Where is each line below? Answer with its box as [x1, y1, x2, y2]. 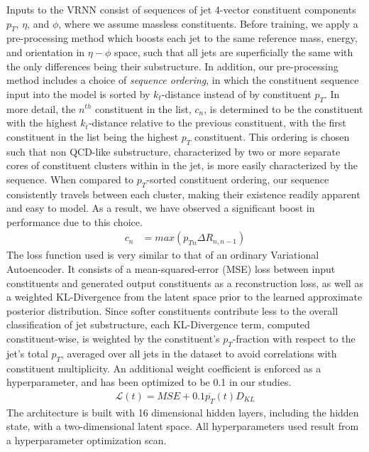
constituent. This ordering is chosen [194, 129, 350, 144]
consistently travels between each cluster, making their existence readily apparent [6, 186, 360, 201]
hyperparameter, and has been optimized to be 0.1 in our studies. [6, 375, 292, 389]
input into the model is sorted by [6, 86, 150, 101]
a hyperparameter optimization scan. [6, 432, 167, 447]
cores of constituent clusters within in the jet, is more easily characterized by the [6, 158, 358, 173]
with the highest [6, 115, 77, 130]
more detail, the [6, 101, 76, 116]
